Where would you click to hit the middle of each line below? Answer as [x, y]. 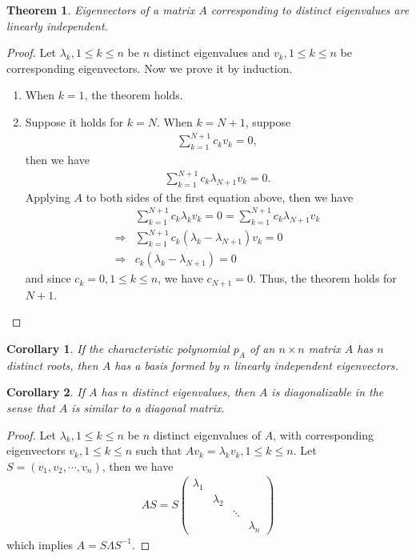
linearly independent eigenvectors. [316, 365]
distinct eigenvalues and [212, 52]
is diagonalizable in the [328, 392]
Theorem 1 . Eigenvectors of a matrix [101, 10]
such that [159, 450]
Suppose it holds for [74, 121]
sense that [31, 407]
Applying [48, 197]
